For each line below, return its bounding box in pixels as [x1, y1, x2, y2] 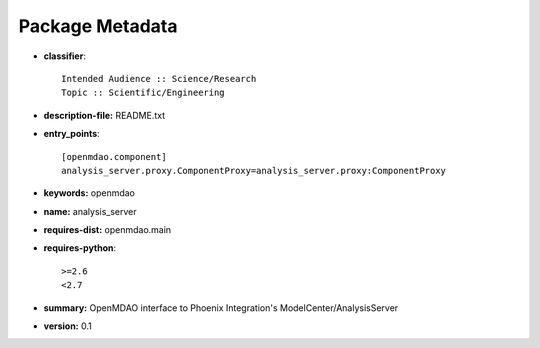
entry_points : [43, 128, 100, 140]
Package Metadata [18, 15, 178, 37]
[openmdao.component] [61, 151, 167, 162]
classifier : [43, 50, 87, 62]
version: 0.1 [43, 320, 92, 332]
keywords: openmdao [43, 187, 135, 199]
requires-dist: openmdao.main [43, 224, 172, 236]
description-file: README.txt [43, 109, 165, 121]
